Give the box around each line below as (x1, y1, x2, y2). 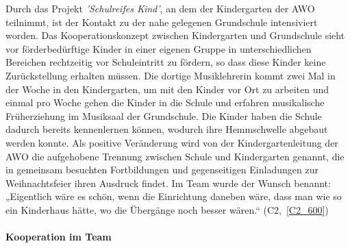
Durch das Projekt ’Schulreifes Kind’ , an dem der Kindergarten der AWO (5, 1, 315, 15)
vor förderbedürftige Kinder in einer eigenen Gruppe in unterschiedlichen (5, 41, 312, 55)
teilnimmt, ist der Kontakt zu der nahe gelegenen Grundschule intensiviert (5, 14, 318, 29)
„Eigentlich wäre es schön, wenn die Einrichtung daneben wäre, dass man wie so (5, 189, 342, 203)
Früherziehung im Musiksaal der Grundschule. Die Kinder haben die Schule (5, 108, 322, 123)
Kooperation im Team (5, 230, 112, 244)
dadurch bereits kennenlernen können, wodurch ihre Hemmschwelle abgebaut (5, 122, 328, 136)
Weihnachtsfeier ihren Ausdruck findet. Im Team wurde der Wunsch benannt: (5, 175, 331, 190)
